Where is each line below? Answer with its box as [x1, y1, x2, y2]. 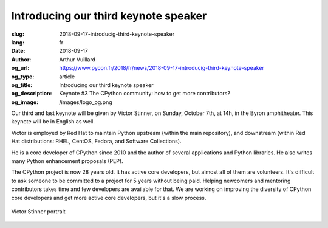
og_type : [11, 73, 35, 80]
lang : [11, 38, 25, 46]
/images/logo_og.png [59, 98, 112, 106]
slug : [11, 30, 24, 38]
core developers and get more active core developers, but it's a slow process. [11, 194, 207, 201]
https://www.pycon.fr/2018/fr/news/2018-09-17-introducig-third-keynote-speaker [59, 64, 264, 72]
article [59, 73, 75, 80]
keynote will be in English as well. [11, 118, 95, 125]
